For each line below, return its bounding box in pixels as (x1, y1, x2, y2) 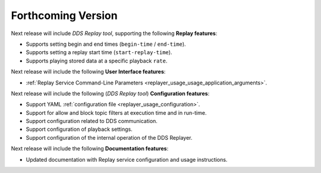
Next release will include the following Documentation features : (11, 145, 169, 152)
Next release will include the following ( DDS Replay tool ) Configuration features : (11, 90, 210, 97)
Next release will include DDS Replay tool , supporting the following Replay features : (11, 30, 218, 37)
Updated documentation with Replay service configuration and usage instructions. (26, 156, 228, 163)
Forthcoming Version (11, 9, 118, 22)
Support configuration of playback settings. (26, 125, 133, 133)
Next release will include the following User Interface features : (11, 68, 166, 76)
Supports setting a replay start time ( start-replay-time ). (26, 49, 172, 56)
